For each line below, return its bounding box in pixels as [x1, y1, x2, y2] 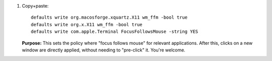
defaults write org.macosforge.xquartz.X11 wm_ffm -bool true [31, 15, 188, 20]
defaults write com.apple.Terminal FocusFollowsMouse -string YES [31, 29, 198, 35]
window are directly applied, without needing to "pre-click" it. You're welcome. [22, 47, 186, 53]
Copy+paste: [22, 3, 49, 9]
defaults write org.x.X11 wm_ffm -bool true [31, 22, 143, 27]
